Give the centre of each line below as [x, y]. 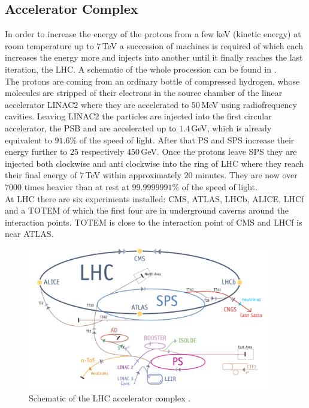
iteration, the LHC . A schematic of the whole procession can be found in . [141, 69]
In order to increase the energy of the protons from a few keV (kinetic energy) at [153, 34]
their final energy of [41, 175]
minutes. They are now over [246, 175]
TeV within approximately [133, 175]
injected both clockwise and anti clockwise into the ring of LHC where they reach [154, 163]
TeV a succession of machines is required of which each [202, 45]
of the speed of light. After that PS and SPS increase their [187, 139]
